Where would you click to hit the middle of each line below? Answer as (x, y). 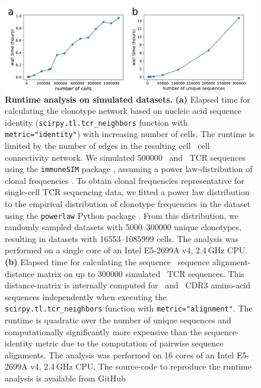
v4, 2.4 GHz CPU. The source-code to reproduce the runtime (141, 366)
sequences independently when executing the (86, 296)
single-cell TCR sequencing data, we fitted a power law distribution (127, 192)
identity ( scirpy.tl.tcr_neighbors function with (96, 122)
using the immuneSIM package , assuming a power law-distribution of (129, 169)
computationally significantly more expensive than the (103, 331)
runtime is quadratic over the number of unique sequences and (118, 320)
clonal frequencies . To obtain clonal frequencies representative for (125, 180)
